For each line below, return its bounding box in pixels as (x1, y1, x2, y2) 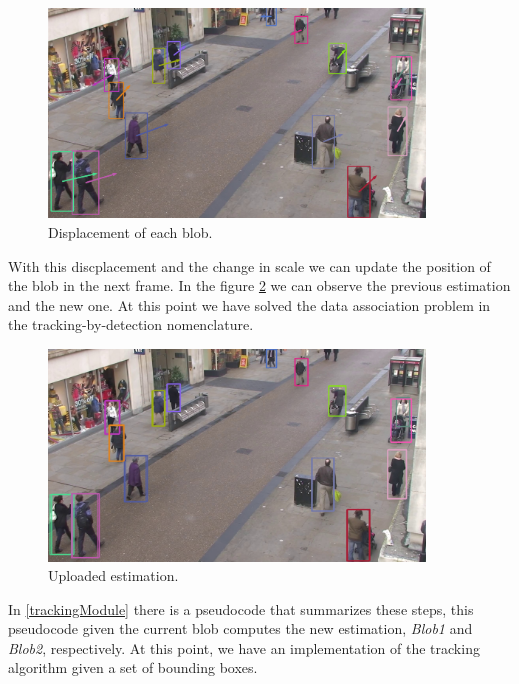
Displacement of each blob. (48, 221, 213, 242)
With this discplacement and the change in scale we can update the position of (8, 255, 491, 276)
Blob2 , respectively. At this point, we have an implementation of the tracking (8, 637, 480, 658)
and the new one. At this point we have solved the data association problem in (8, 294, 491, 315)
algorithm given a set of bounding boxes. (8, 657, 258, 678)
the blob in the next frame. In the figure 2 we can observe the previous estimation (8, 275, 511, 296)
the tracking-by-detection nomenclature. (8, 314, 254, 335)
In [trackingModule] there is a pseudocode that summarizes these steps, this (8, 598, 474, 619)
